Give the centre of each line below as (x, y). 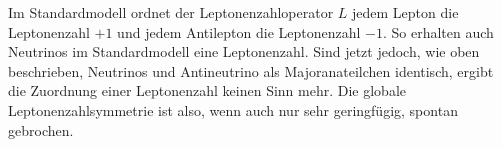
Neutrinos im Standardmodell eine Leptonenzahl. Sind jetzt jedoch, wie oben (244, 51)
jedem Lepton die (405, 12)
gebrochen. (41, 129)
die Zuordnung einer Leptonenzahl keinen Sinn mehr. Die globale (207, 90)
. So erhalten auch (438, 31)
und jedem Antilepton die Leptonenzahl (239, 31)
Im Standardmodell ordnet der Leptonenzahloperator (171, 12)
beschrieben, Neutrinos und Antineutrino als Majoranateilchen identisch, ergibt (251, 70)
